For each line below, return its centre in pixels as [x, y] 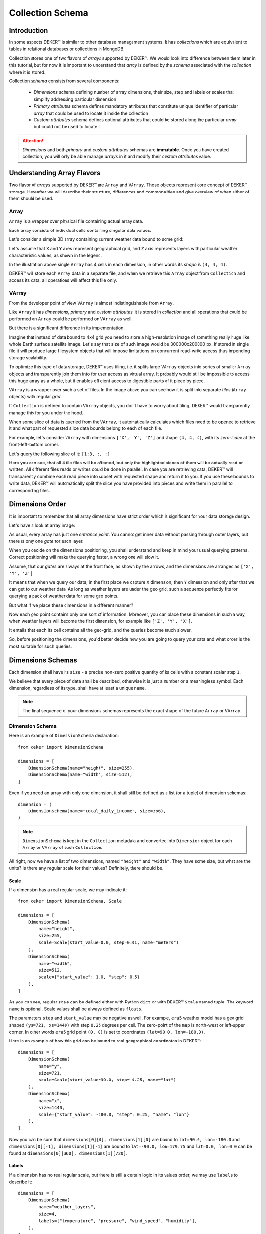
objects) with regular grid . [35, 396]
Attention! [33, 140]
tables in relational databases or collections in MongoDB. [67, 49]
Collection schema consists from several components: [64, 81]
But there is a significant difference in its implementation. [67, 328]
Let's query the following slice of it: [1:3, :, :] [60, 454]
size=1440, [52, 1107]
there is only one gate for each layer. [46, 541]
